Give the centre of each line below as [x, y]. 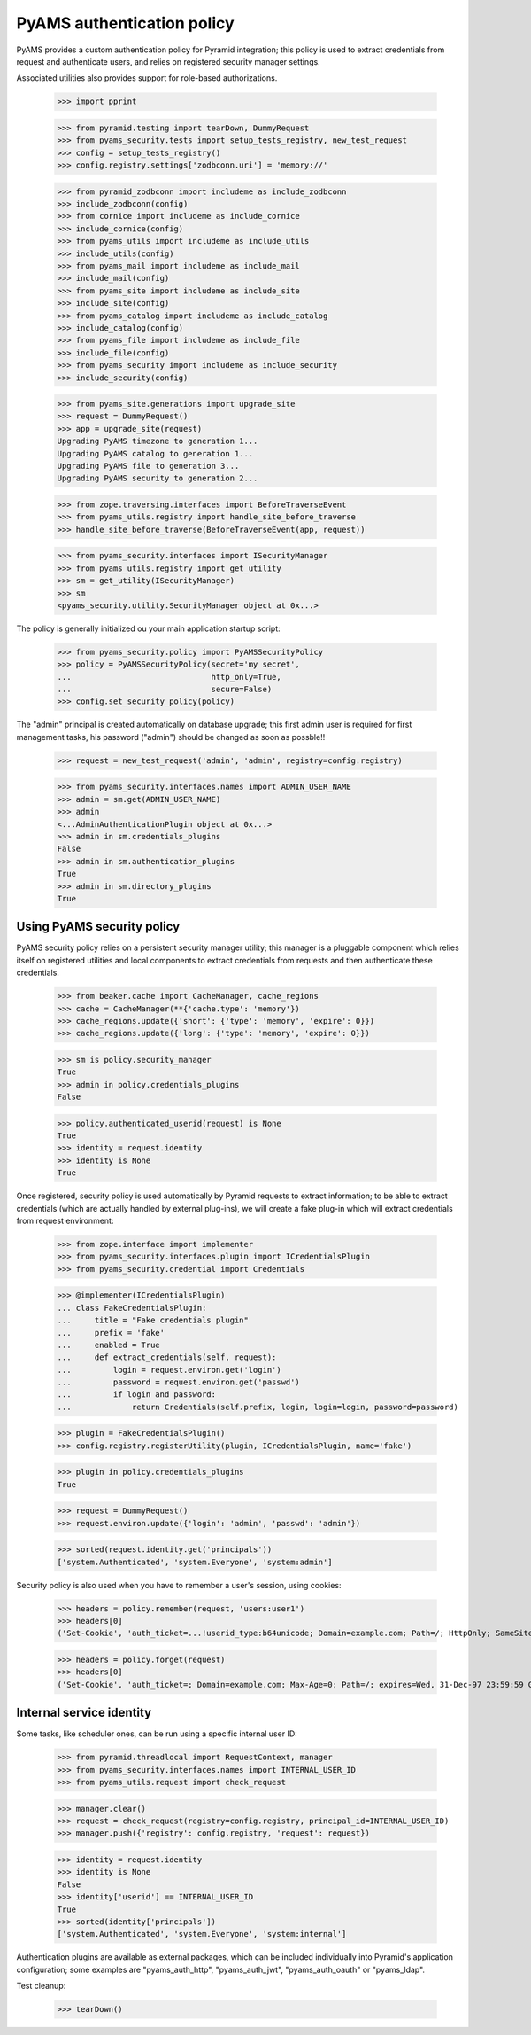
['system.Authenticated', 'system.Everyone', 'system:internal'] [202, 1934]
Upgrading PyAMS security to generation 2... [158, 478]
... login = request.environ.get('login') [169, 1370]
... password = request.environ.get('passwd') [178, 1382]
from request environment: [65, 1220]
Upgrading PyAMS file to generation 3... [148, 466]
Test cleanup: [41, 1986]
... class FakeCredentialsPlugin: [132, 1308]
